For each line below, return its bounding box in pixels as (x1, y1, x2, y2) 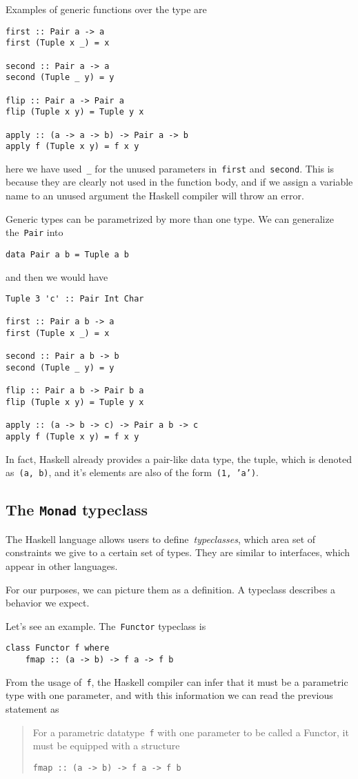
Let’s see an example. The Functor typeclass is (6, 618, 206, 633)
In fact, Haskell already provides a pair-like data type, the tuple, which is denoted (6, 451, 352, 466)
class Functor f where (6, 643, 110, 653)
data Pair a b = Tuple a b (6, 249, 129, 259)
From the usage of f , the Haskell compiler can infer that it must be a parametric (6, 674, 348, 689)
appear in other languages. (6, 558, 118, 573)
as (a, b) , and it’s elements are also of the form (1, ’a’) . (6, 465, 259, 480)
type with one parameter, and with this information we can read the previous (6, 688, 333, 702)
